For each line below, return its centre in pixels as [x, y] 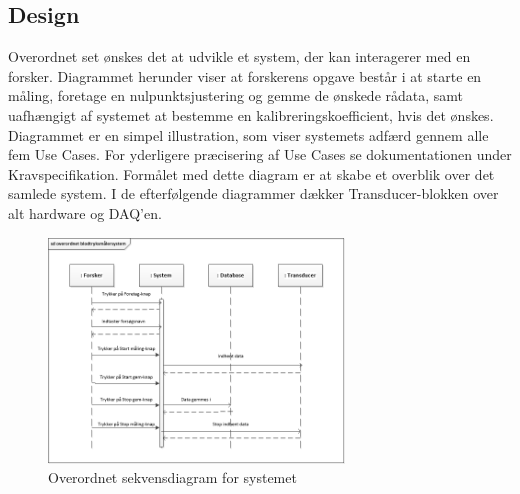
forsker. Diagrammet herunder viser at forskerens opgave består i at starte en [245, 75]
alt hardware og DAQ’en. [85, 212]
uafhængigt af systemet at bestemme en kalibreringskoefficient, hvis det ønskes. [251, 114]
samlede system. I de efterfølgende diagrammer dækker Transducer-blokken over [253, 193]
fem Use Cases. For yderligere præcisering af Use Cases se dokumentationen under [260, 154]
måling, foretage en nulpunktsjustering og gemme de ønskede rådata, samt [236, 95]
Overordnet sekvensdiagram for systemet [172, 477]
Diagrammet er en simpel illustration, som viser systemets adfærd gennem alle [248, 134]
